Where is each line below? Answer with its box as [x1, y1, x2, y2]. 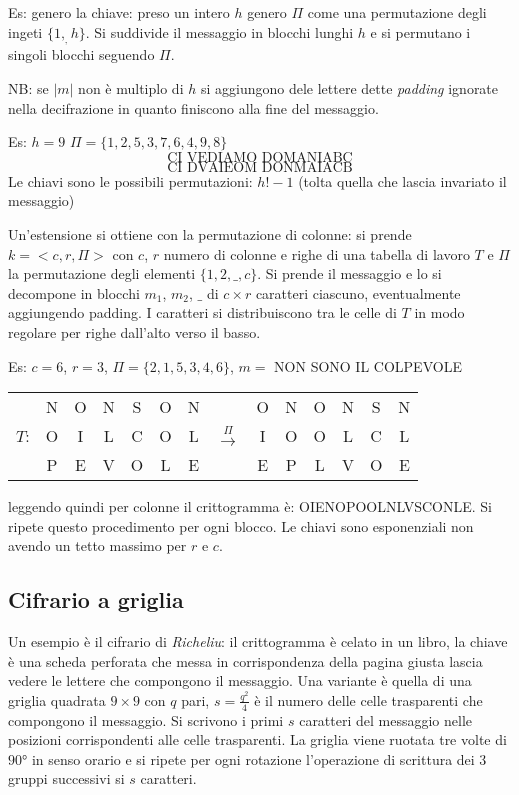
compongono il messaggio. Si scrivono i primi [8, 709, 284, 730]
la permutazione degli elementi [8, 263, 196, 284]
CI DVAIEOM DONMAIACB [167, 160, 353, 175]
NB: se [8, 77, 49, 98]
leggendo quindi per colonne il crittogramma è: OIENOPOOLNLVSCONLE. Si [8, 496, 492, 517]
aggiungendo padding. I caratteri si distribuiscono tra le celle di [8, 302, 397, 323]
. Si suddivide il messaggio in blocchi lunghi [85, 21, 354, 42]
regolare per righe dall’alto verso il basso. [8, 321, 261, 342]
